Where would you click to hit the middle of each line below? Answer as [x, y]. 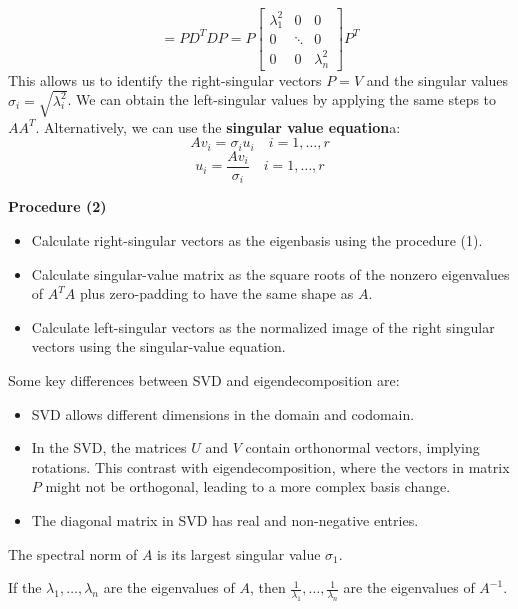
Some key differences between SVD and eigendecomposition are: [204, 379]
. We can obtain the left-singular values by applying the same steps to [282, 99]
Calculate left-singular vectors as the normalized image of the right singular [263, 326]
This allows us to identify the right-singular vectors [165, 79]
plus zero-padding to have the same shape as [216, 293]
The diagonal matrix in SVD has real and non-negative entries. [225, 519]
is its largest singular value [239, 553]
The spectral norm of [73, 553]
